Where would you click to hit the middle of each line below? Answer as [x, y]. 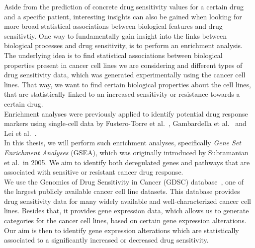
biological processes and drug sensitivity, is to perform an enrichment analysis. [123, 45]
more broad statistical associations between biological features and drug [113, 26]
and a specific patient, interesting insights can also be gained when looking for [123, 16]
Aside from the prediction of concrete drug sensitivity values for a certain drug [124, 6]
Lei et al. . [20, 133]
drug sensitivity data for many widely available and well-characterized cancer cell [127, 201]
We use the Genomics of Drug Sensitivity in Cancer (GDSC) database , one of [124, 181]
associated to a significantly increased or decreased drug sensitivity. [106, 240]
